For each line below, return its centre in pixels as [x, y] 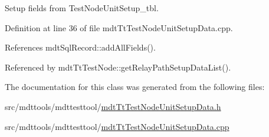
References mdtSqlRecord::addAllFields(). [80, 47]
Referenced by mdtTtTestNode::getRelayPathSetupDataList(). [118, 67]
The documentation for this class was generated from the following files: [135, 87]
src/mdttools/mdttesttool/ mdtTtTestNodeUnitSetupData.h [113, 106]
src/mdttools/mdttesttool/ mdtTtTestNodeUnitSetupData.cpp [117, 126]
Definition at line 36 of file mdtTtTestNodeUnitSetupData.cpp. [119, 27]
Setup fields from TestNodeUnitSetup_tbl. [82, 8]
